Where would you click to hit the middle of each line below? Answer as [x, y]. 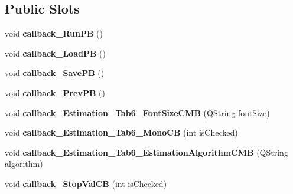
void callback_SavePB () [55, 73]
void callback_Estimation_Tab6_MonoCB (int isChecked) [121, 132]
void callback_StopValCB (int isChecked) [86, 183]
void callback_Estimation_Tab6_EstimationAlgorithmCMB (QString [146, 152]
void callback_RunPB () [54, 33]
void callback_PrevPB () [55, 92]
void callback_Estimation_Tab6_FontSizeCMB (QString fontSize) [137, 112]
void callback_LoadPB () [55, 53]
